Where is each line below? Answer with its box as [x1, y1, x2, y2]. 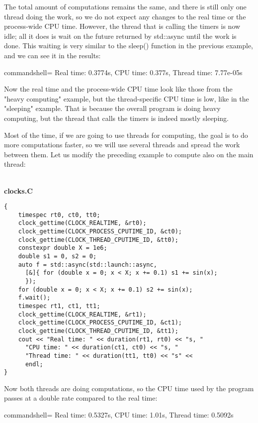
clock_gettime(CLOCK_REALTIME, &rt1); [18, 311, 147, 318]
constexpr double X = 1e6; [18, 244, 107, 252]
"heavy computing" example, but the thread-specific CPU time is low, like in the [4, 93, 249, 104]
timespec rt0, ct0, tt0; [18, 211, 100, 218]
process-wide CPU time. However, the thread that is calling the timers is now [4, 21, 241, 31]
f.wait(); [18, 294, 51, 302]
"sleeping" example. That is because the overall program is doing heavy [4, 103, 221, 113]
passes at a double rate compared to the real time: [4, 393, 158, 403]
